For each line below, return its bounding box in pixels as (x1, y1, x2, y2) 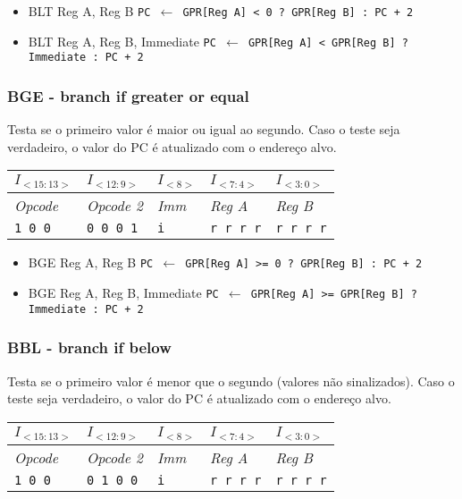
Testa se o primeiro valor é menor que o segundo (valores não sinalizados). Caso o (7, 371, 455, 390)
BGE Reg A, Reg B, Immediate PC (28, 283, 219, 301)
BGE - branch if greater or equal (7, 84, 249, 106)
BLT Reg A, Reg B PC (28, 2, 151, 20)
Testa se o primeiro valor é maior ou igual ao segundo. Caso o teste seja (7, 120, 400, 139)
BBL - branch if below (7, 336, 172, 359)
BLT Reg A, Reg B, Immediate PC (28, 31, 216, 50)
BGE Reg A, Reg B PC (28, 253, 154, 272)
